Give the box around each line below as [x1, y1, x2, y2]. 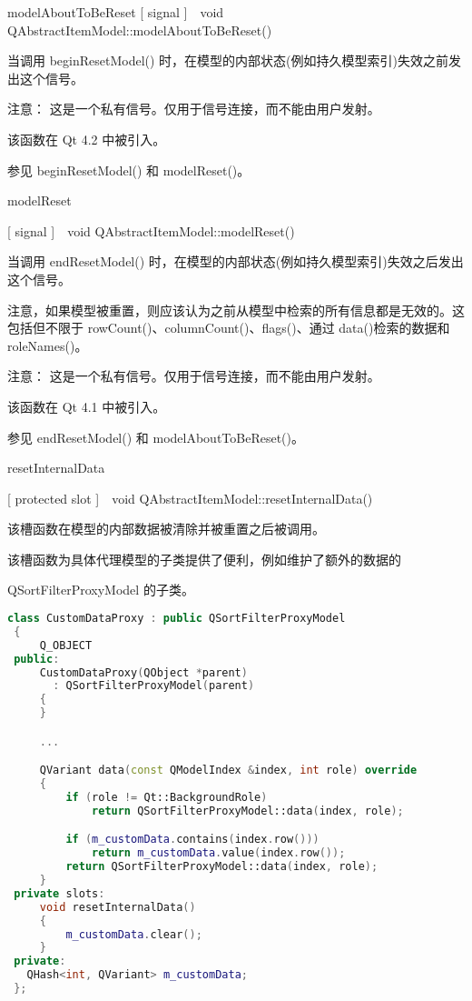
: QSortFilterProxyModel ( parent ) [53, 679, 255, 693]
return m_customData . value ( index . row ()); [92, 846, 346, 860]
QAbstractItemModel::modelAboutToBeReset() [7, 20, 272, 39]
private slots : [14, 886, 105, 900]
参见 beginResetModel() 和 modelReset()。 [7, 160, 251, 179]
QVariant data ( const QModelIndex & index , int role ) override [39, 764, 418, 777]
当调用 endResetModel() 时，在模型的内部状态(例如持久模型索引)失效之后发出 [7, 252, 464, 271]
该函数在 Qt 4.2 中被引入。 [7, 129, 166, 148]
